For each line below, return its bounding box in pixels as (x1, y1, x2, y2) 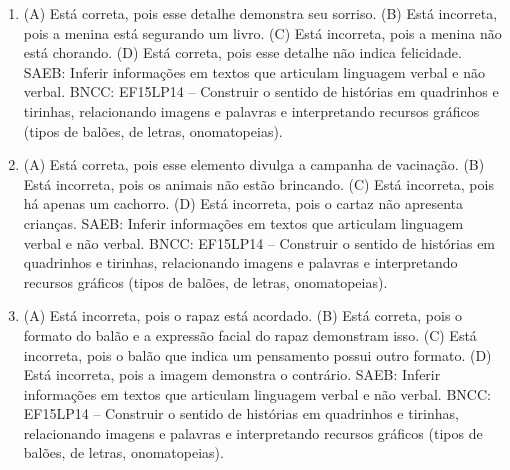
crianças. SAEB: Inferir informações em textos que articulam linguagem (23, 212, 464, 233)
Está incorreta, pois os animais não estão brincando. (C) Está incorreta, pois (23, 173, 494, 194)
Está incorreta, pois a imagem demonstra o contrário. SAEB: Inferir (23, 364, 441, 385)
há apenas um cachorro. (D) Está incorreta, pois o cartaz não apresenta (23, 193, 463, 214)
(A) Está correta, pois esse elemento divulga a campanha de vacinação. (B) (23, 154, 485, 175)
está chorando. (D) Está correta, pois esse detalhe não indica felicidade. (23, 42, 462, 63)
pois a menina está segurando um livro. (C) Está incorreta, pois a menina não (23, 22, 502, 43)
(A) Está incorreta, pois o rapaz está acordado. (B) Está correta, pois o (23, 305, 463, 326)
